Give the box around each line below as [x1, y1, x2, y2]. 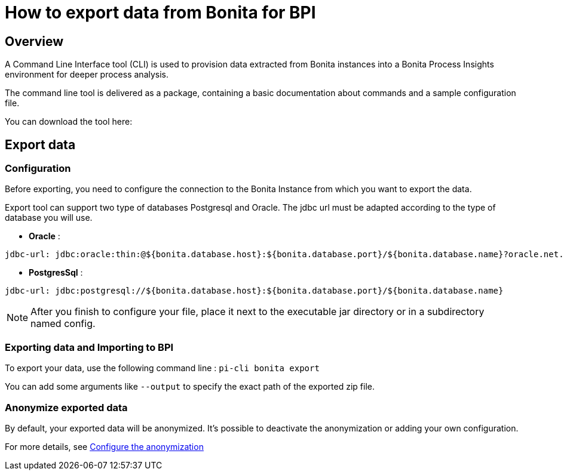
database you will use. [5, 212, 93, 223]
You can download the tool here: [5, 116, 133, 127]
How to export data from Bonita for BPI [5, 2, 316, 23]
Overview [5, 33, 64, 49]
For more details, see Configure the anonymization [5, 441, 204, 452]
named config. [30, 317, 96, 330]
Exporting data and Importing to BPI [5, 341, 174, 353]
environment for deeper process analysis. [5, 69, 169, 80]
